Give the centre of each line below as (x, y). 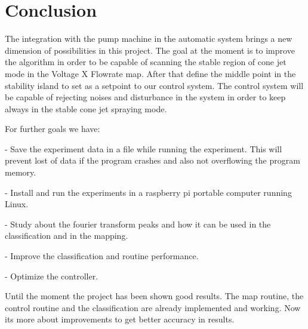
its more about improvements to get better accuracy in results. (120, 319)
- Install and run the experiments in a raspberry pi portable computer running (148, 192)
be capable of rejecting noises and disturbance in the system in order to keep (145, 97)
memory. (21, 172)
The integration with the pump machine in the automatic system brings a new (149, 39)
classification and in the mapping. (67, 236)
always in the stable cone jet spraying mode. (86, 108)
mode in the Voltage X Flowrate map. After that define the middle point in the (150, 73)
